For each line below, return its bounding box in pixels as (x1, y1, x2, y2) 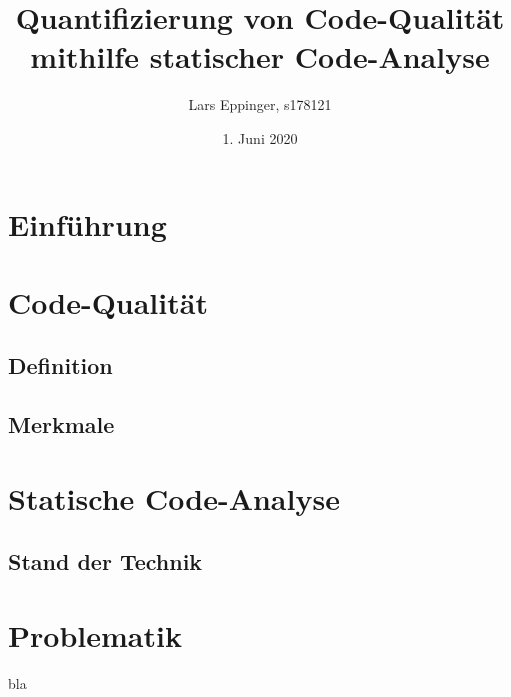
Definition (8, 350, 113, 381)
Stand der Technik (8, 546, 203, 577)
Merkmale (8, 409, 115, 440)
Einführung (8, 203, 167, 244)
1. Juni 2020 (222, 127, 298, 148)
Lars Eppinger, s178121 (188, 94, 332, 115)
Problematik (8, 614, 182, 655)
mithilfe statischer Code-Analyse (30, 36, 490, 77)
